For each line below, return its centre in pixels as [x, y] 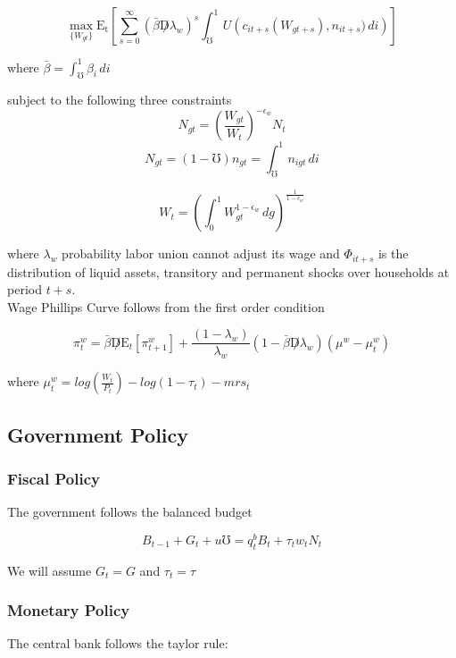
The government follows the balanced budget [130, 512]
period [25, 289]
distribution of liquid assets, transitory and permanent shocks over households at [228, 271]
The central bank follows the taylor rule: [118, 643]
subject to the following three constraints [120, 100]
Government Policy [98, 434]
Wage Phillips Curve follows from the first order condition [166, 306]
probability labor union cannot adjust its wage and [201, 253]
